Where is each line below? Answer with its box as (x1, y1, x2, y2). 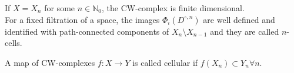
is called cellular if (132, 56, 198, 68)
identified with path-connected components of (5, 25, 169, 37)
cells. (5, 36, 22, 49)
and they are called (210, 25, 279, 37)
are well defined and (203, 13, 275, 25)
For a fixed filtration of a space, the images (5, 13, 160, 25)
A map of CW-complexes (5, 56, 95, 68)
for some (44, 2, 75, 14)
